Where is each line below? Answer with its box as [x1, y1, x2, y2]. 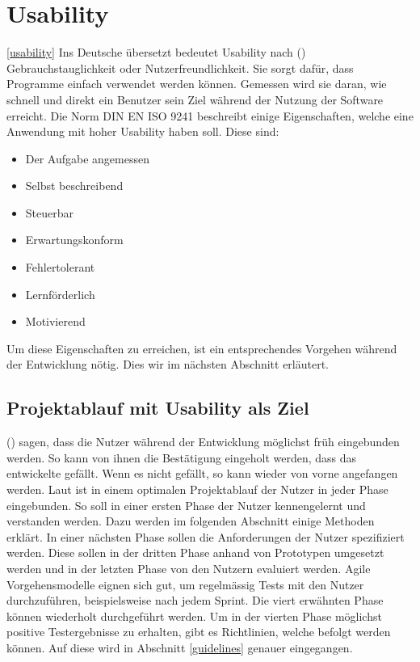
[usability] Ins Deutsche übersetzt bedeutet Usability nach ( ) [6, 44, 306, 61]
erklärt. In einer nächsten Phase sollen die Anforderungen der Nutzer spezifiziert [6, 528, 405, 545]
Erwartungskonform [25, 231, 124, 248]
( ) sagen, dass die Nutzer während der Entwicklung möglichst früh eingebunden [6, 433, 400, 450]
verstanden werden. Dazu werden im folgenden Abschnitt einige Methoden [6, 512, 375, 529]
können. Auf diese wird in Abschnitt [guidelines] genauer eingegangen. [6, 639, 353, 656]
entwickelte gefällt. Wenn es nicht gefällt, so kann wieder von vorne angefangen [6, 465, 398, 482]
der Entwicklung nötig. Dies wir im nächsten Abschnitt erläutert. [6, 356, 330, 373]
